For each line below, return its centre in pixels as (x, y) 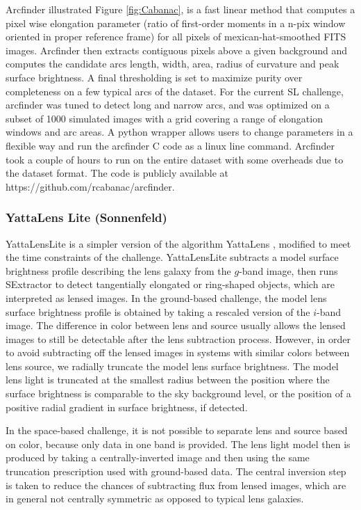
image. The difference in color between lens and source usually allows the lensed (176, 325)
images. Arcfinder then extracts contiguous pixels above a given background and (177, 50)
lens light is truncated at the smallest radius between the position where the (168, 380)
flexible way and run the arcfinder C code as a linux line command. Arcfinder (170, 145)
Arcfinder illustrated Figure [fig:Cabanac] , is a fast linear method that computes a (180, 9)
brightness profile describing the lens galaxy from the (118, 270)
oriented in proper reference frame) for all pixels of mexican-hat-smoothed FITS (176, 37)
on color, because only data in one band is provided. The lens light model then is (178, 444)
